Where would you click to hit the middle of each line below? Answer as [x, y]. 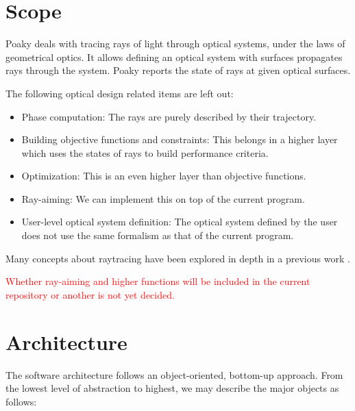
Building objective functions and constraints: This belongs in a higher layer [180, 139]
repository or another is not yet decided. [90, 294]
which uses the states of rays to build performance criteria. [145, 152]
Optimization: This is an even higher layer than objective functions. [164, 176]
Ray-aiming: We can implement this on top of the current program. [163, 198]
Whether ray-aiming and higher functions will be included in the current [158, 281]
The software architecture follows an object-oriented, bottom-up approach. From [174, 374]
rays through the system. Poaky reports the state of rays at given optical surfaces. [178, 70]
